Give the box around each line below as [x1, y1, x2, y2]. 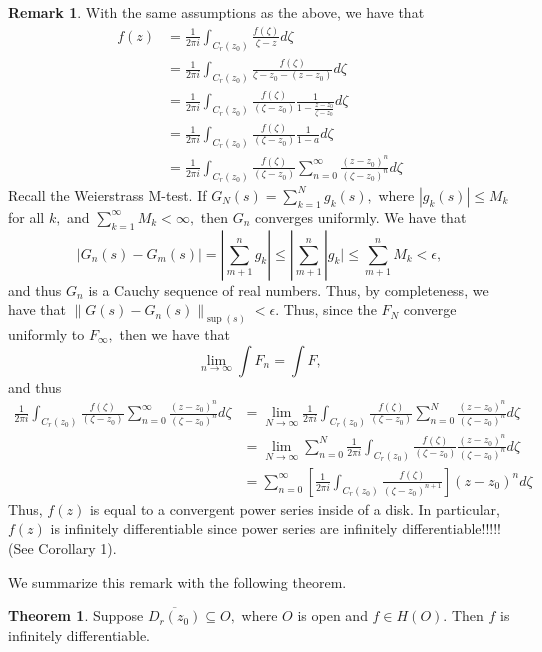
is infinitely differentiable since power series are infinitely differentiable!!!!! [50, 518, 501, 539]
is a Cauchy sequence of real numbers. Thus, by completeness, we [88, 279, 489, 300]
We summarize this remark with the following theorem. [8, 571, 347, 592]
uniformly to [8, 323, 85, 344]
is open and [297, 605, 368, 626]
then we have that [119, 323, 230, 344]
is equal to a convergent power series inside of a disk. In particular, [89, 498, 500, 519]
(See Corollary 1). [8, 537, 117, 558]
